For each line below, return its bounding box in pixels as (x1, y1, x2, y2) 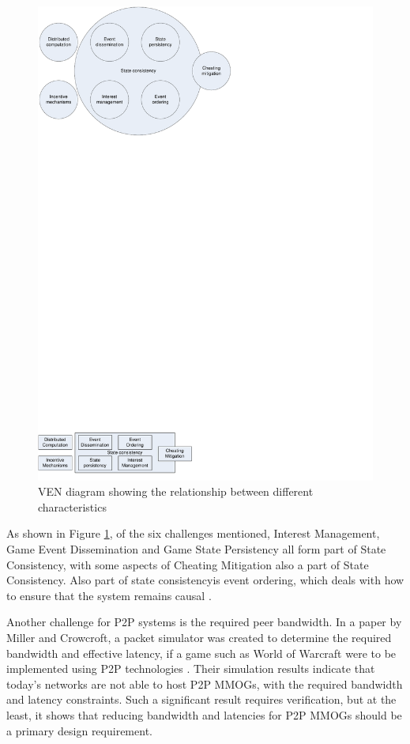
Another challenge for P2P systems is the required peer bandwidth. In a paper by (6, 614, 402, 630)
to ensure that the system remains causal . (6, 587, 212, 603)
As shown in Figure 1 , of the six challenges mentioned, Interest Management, (6, 525, 380, 542)
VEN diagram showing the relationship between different (38, 483, 314, 500)
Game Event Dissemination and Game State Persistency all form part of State (6, 541, 386, 557)
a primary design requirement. (6, 722, 152, 738)
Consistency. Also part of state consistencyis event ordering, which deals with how (6, 572, 404, 588)
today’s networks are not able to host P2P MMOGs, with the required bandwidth (6, 675, 403, 692)
